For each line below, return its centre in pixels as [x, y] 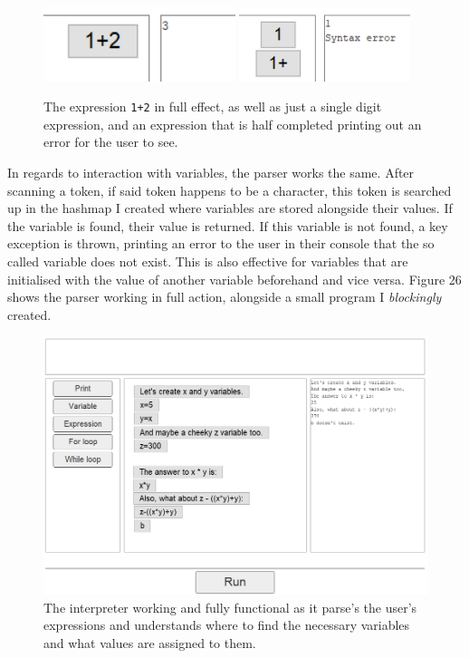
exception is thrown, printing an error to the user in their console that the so [221, 243]
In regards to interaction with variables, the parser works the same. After [211, 173]
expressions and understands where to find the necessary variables [227, 625]
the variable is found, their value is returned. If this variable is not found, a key [228, 225]
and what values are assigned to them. [150, 642]
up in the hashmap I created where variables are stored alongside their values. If [230, 208]
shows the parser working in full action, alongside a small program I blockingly [225, 297]
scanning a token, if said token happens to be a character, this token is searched [230, 190]
